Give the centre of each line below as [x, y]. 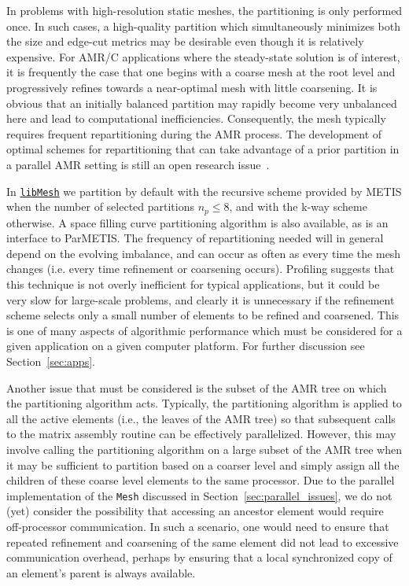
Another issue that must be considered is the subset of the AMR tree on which [197, 387]
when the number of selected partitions [101, 206]
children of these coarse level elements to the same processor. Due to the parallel [201, 480]
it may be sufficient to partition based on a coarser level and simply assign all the [203, 464]
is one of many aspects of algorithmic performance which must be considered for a [204, 330]
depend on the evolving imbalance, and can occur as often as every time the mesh [204, 253]
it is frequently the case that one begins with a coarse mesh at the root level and [201, 72]
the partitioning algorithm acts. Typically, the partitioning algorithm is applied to [204, 403]
